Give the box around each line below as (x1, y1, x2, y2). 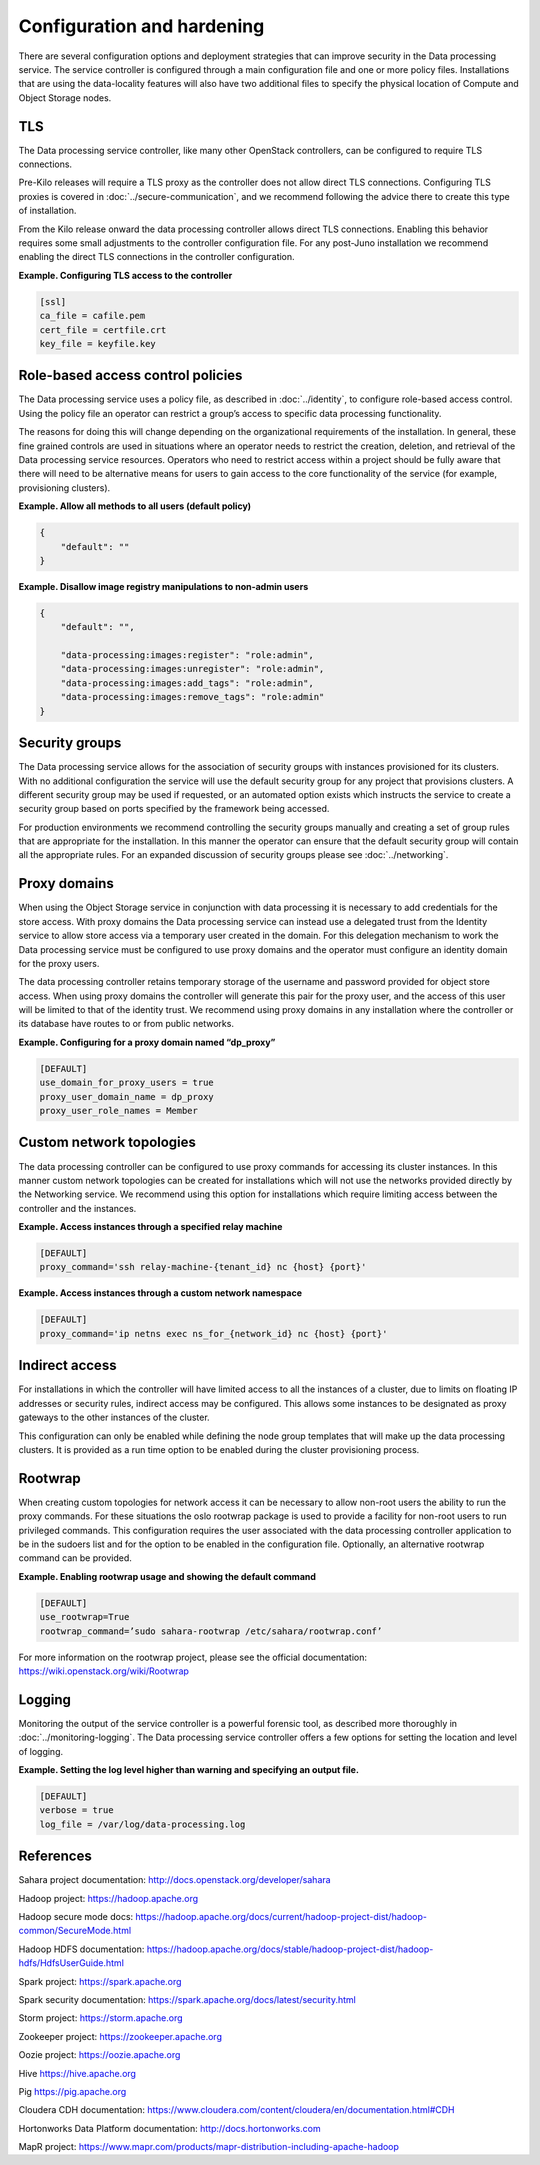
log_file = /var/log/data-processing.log (39, 1818, 246, 1830)
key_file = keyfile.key (39, 338, 157, 349)
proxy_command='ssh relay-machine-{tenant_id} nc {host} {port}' (39, 1261, 367, 1273)
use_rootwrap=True (39, 1611, 130, 1623)
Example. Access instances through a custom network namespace (18, 1287, 302, 1299)
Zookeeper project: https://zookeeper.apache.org (18, 2030, 222, 2042)
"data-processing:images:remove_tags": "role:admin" (60, 691, 325, 703)
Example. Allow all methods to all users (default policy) (18, 500, 252, 512)
